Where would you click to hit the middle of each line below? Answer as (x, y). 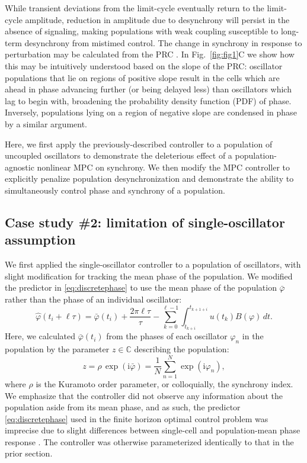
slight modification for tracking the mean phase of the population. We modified (149, 276)
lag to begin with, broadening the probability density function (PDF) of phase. (148, 100)
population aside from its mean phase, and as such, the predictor (123, 407)
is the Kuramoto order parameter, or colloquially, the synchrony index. (164, 383)
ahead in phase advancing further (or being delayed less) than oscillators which (148, 89)
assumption (40, 239)
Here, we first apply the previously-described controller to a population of (139, 144)
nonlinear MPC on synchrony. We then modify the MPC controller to (164, 167)
